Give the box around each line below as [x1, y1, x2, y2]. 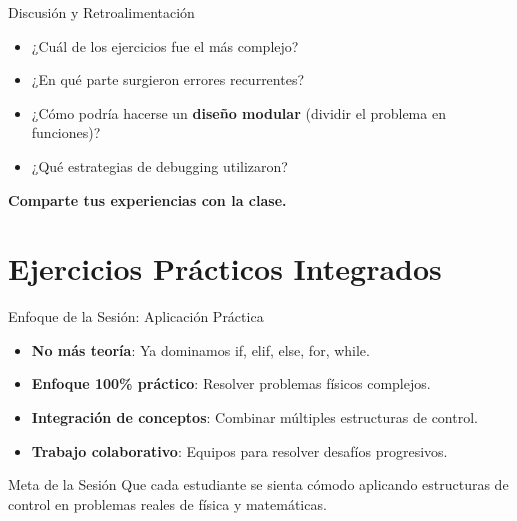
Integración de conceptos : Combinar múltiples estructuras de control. [31, 407, 478, 428]
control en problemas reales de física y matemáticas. [8, 493, 327, 514]
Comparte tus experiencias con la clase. [8, 189, 287, 210]
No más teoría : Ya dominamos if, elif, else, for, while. [31, 339, 370, 360]
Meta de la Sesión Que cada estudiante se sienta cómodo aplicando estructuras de [8, 474, 509, 495]
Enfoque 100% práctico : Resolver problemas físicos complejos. [31, 373, 431, 394]
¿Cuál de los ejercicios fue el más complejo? [31, 35, 299, 56]
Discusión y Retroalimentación [8, 2, 195, 22]
